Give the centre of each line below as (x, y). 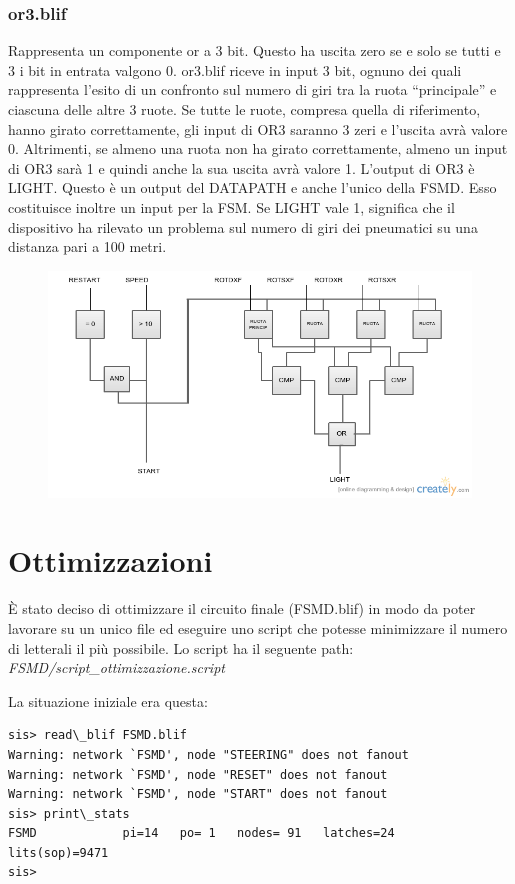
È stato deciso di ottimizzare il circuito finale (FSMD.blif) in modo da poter (242, 608)
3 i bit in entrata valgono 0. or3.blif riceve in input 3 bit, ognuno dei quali (235, 69)
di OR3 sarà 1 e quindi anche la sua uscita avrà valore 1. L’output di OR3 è (241, 167)
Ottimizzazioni (110, 560)
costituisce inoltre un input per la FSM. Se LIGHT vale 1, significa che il (231, 206)
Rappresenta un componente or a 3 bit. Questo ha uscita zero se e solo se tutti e (254, 50)
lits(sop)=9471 (58, 852)
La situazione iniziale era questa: (108, 700)
